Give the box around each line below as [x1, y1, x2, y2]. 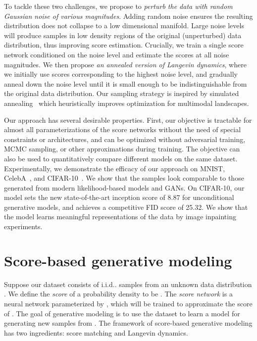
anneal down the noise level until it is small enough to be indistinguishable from [4, 78, 247, 89]
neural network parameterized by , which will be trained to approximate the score [4, 298, 253, 308]
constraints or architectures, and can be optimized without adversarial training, [4, 134, 246, 144]
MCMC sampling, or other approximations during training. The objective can [4, 144, 240, 154]
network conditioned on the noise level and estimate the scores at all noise [4, 49, 229, 59]
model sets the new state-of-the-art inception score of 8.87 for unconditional [4, 192, 234, 202]
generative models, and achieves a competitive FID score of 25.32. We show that [4, 201, 248, 212]
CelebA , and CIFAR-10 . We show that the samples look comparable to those [4, 173, 244, 183]
